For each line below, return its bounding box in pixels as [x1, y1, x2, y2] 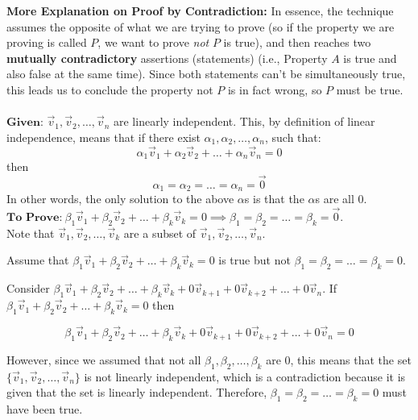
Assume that [6, 252, 69, 268]
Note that [6, 224, 55, 241]
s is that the [244, 190, 304, 207]
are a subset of [123, 224, 197, 241]
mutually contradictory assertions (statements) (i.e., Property [6, 49, 328, 66]
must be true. [336, 81, 404, 98]
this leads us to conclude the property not [6, 81, 213, 98]
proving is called [6, 34, 87, 51]
